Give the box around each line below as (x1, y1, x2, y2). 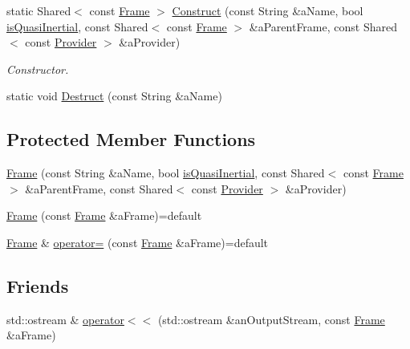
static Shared (6, 2, 71, 18)
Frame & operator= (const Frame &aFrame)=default (6, 233, 269, 250)
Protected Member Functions (6, 127, 256, 152)
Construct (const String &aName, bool (172, 2, 363, 18)
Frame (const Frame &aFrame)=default (6, 207, 202, 224)
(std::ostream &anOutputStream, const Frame (157, 310, 385, 327)
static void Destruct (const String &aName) (6, 87, 222, 104)
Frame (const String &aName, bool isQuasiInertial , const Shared (6, 164, 325, 181)
